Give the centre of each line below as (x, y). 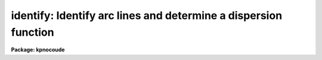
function (32, 32)
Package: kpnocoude (38, 50)
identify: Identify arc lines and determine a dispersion (147, 15)
